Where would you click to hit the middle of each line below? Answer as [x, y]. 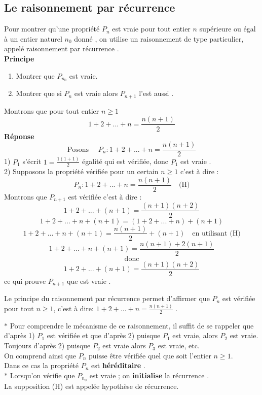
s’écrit [32, 161]
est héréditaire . [118, 365]
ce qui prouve [25, 281]
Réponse [19, 136]
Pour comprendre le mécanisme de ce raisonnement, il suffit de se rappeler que [132, 325]
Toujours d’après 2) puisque [47, 345]
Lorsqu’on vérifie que [42, 375]
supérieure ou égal [228, 29]
